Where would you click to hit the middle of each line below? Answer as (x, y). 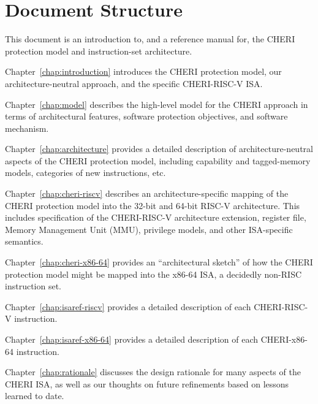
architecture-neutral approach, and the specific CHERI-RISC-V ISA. (134, 83)
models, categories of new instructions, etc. (85, 173)
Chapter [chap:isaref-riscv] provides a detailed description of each (128, 306)
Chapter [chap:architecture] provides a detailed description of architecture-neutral (159, 149)
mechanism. (27, 128)
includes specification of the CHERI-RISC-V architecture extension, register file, (156, 217)
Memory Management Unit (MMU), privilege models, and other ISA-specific (149, 229)
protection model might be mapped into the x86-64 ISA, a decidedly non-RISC (153, 274)
